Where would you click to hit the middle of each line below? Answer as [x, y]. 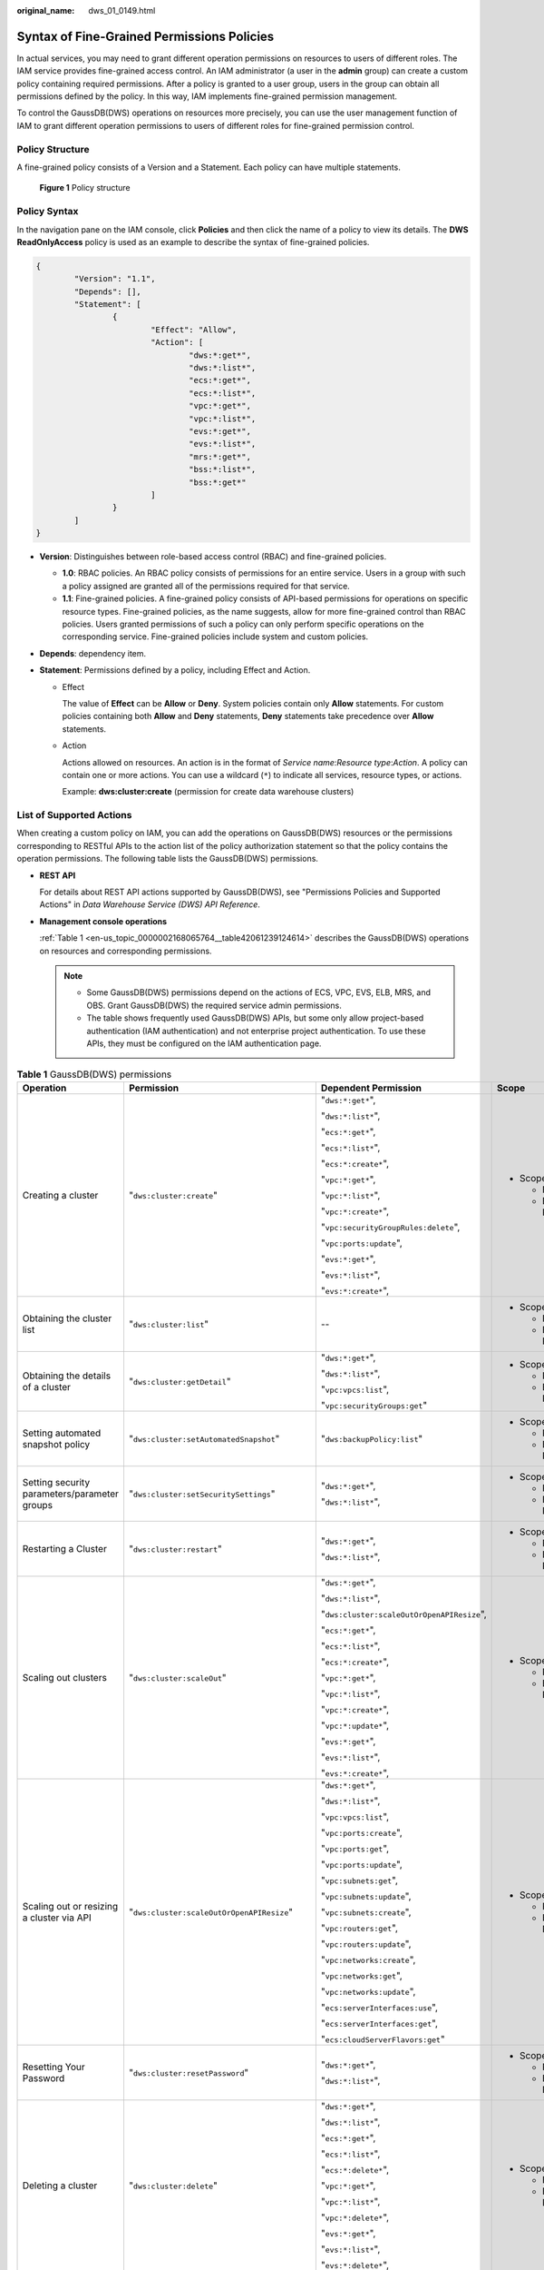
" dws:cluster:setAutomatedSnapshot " [204, 1438]
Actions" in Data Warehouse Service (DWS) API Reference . [150, 904]
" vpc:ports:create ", [361, 1832]
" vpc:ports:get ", [355, 1848]
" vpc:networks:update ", [368, 1991]
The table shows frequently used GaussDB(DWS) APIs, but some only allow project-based [255, 1018]
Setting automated [62, 1433]
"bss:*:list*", [223, 469]
